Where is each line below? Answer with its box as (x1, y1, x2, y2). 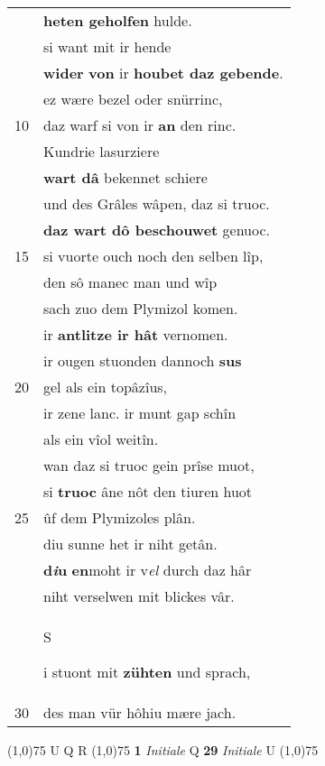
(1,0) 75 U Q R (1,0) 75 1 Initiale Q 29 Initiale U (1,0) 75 (7, 741, 319, 759)
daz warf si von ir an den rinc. (43, 115, 237, 135)
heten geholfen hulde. (43, 10, 192, 31)
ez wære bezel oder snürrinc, (43, 88, 223, 109)
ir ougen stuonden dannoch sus (43, 350, 242, 371)
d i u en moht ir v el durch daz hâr (43, 559, 252, 580)
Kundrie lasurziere (43, 141, 160, 162)
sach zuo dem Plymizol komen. (43, 298, 238, 318)
